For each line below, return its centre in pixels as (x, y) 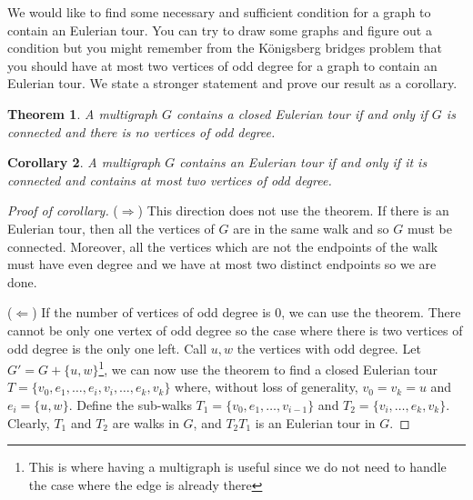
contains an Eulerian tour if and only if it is (303, 162)
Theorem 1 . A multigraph (82, 113)
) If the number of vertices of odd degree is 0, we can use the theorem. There (247, 312)
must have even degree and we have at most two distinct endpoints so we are (222, 264)
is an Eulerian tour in (315, 422)
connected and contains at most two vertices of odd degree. (170, 180)
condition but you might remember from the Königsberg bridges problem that (225, 48)
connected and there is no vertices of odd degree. (141, 131)
